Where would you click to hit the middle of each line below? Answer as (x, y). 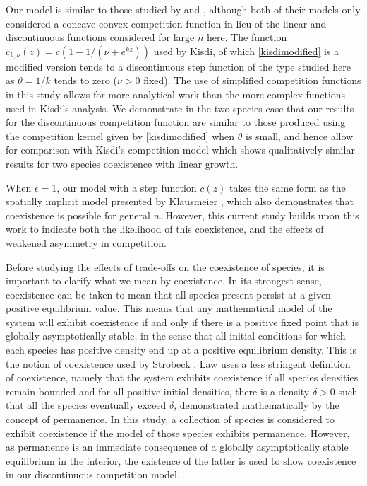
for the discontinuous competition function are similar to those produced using (176, 122)
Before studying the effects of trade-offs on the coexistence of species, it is (165, 266)
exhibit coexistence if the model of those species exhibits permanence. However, (178, 433)
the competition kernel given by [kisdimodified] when (120, 135)
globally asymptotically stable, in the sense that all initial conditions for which (176, 336)
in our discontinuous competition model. (93, 474)
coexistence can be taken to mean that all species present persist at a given (168, 294)
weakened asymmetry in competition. (86, 242)
